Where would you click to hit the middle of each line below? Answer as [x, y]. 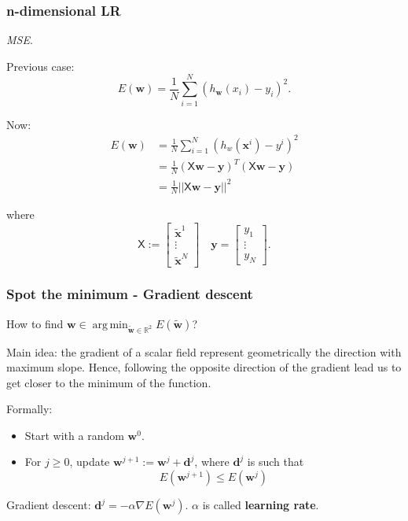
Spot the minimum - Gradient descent [130, 294]
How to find [35, 323]
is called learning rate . [261, 505]
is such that [276, 462]
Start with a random [74, 435]
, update [90, 462]
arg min [110, 325]
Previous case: [40, 66]
